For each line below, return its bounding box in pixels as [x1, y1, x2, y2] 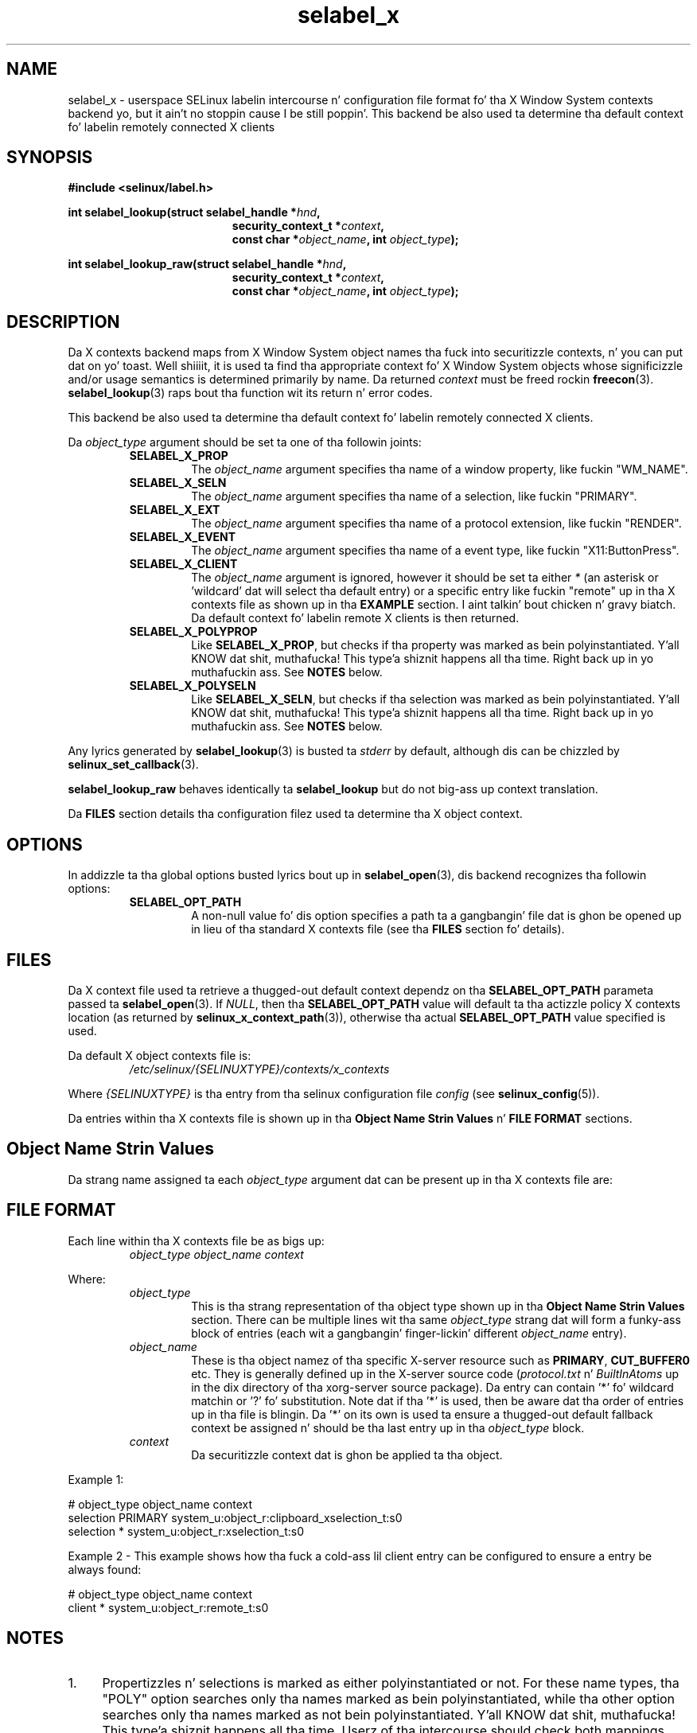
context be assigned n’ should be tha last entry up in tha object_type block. [191, 1420, 585, 1435]
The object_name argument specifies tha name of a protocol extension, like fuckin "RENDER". [191, 516, 682, 531]
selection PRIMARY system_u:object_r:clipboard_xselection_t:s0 [68, 1510, 403, 1525]
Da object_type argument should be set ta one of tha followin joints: [68, 435, 422, 450]
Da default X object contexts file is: [68, 1048, 251, 1062]
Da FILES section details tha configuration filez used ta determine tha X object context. [68, 807, 523, 821]
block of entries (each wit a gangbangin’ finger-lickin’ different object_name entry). [191, 1326, 627, 1340]
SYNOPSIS [6, 147, 93, 168]
